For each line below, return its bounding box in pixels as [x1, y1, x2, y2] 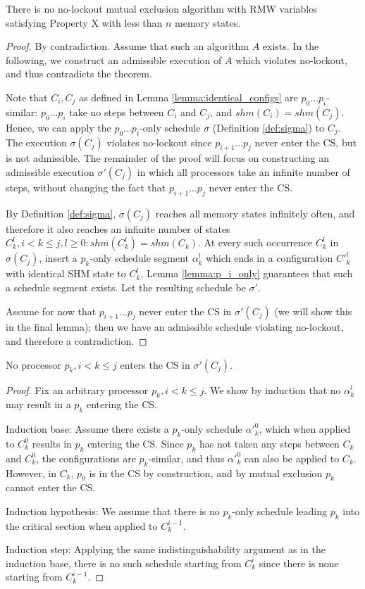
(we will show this [274, 303, 352, 318]
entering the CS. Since [87, 436, 184, 450]
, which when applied [259, 422, 351, 436]
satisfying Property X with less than [6, 15, 163, 30]
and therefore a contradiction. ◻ [6, 333, 147, 348]
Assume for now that [6, 303, 97, 318]
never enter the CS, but [254, 134, 357, 149]
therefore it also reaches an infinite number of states [6, 221, 230, 236]
